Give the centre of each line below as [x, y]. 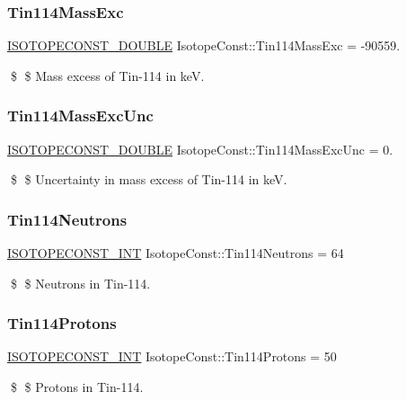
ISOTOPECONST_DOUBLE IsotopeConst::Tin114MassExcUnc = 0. [200, 149]
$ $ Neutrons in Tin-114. [80, 283]
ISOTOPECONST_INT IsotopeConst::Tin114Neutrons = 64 [176, 253]
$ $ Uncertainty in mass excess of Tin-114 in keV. [149, 179]
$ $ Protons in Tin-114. [77, 387]
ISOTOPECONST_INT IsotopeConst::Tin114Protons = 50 [172, 356]
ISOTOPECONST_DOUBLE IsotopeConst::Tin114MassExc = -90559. [204, 45]
